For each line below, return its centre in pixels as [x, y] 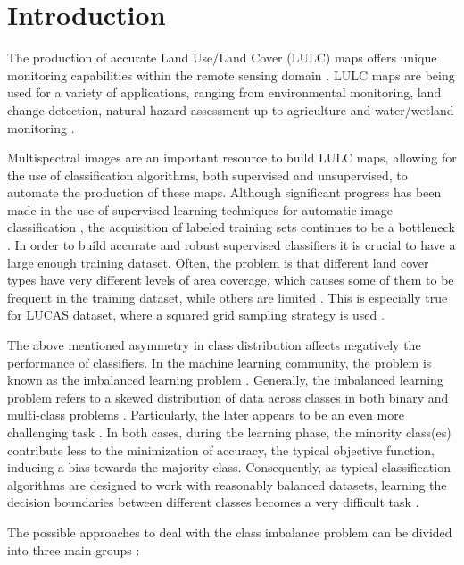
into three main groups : [74, 549]
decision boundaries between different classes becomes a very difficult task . [213, 502]
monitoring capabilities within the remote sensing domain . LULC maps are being [231, 75]
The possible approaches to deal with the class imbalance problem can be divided [230, 532]
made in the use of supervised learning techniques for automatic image [200, 209]
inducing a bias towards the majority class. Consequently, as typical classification [229, 467]
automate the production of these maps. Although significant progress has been [224, 192]
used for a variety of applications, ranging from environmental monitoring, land [224, 92]
